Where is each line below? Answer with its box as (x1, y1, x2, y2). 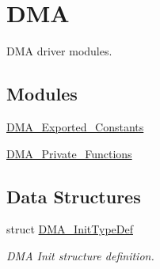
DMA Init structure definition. (6, 247, 154, 263)
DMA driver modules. (6, 43, 112, 59)
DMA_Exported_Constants (6, 118, 144, 134)
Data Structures (6, 184, 141, 208)
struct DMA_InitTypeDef (6, 221, 133, 237)
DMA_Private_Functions (6, 145, 132, 161)
